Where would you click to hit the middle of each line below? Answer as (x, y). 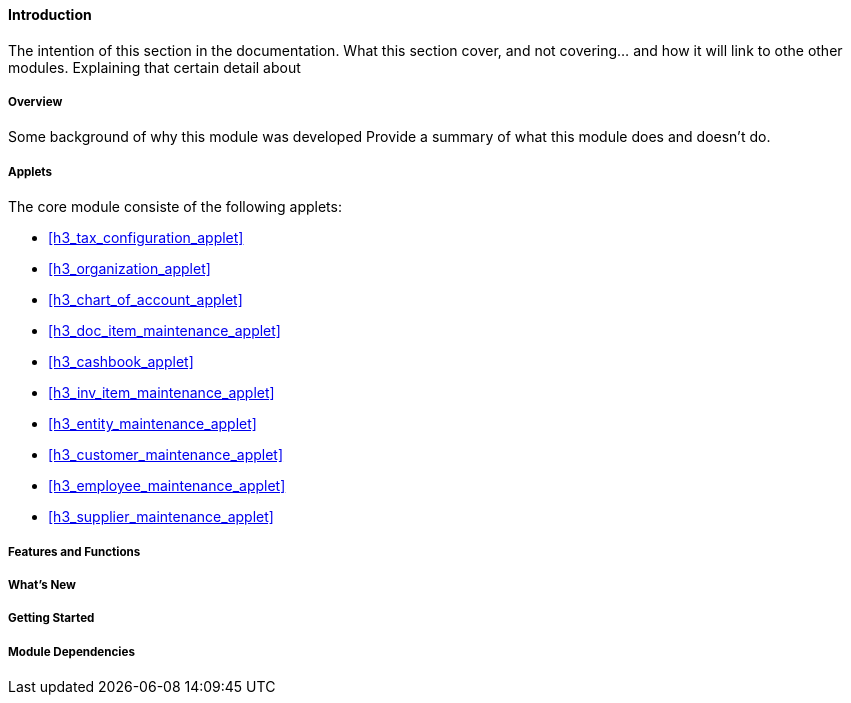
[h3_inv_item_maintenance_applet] (161, 393)
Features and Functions (74, 551)
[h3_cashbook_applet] (121, 362)
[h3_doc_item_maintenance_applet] (164, 331)
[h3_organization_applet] (129, 269)
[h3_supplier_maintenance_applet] (161, 517)
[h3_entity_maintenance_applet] (152, 424)
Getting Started (51, 618)
